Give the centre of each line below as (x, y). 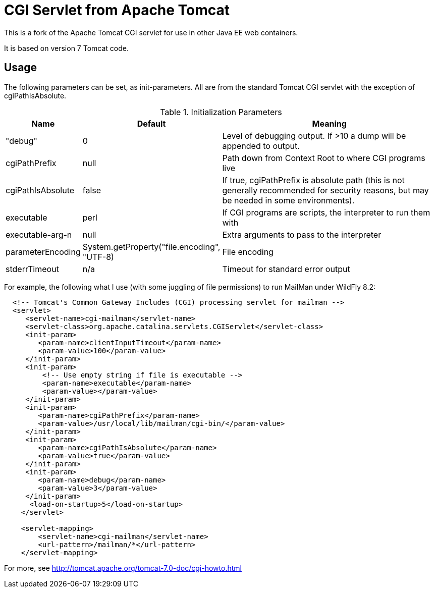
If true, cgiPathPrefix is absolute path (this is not (313, 180)
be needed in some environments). (288, 200)
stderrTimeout (32, 269)
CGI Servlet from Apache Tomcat (117, 10)
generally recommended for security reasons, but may (325, 190)
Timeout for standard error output (286, 269)
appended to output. (261, 146)
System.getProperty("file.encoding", (151, 247)
